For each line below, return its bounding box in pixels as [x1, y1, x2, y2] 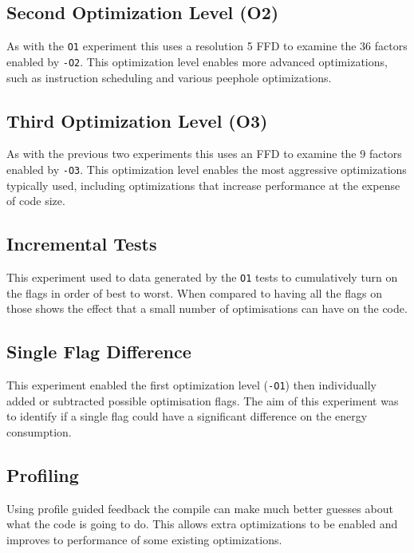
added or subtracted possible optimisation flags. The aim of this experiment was [6, 392, 399, 409]
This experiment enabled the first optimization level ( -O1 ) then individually [6, 377, 377, 393]
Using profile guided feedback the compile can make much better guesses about [6, 500, 393, 516]
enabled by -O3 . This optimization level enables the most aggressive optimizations [6, 160, 407, 177]
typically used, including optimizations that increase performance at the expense [6, 176, 400, 193]
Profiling [6, 462, 79, 487]
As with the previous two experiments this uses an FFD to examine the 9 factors [6, 145, 402, 162]
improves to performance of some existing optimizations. [6, 531, 282, 547]
